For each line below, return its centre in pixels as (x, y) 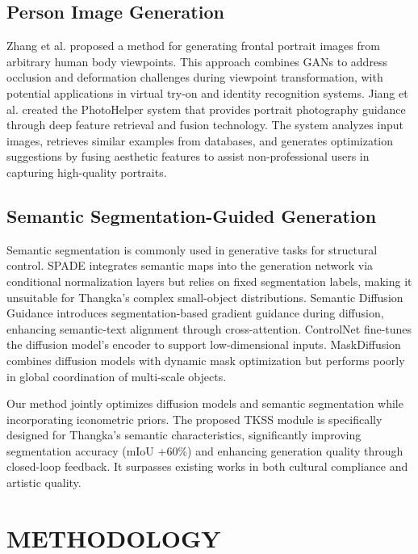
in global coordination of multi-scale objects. (117, 376)
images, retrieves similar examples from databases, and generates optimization (200, 140)
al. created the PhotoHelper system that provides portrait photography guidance (206, 109)
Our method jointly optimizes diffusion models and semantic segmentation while (205, 403)
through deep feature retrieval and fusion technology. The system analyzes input (205, 125)
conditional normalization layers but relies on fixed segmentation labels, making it (209, 281)
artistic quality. (44, 483)
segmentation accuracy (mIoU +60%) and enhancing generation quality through (205, 450)
